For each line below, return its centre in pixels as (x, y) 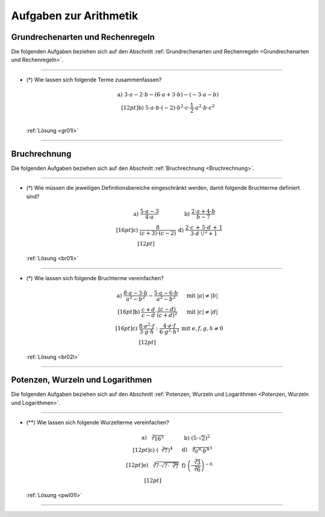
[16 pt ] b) (129, 312)
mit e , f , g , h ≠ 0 (202, 328)
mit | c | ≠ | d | (202, 312)
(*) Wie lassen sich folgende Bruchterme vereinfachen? (95, 278)
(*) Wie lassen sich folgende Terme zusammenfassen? (94, 80)
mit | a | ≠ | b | (203, 296)
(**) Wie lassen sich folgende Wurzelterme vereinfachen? (98, 422)
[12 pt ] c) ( (146, 450)
